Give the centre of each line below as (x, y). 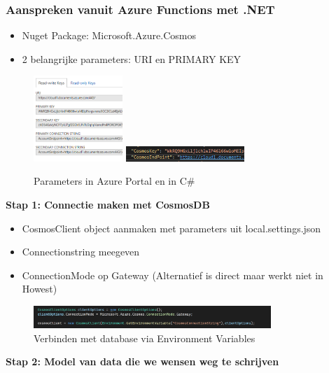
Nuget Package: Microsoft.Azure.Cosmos (109, 35)
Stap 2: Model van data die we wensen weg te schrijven (142, 361)
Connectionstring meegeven (81, 252)
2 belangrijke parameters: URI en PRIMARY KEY (132, 58)
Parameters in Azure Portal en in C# (114, 181)
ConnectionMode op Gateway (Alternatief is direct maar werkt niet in (173, 275)
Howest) (40, 289)
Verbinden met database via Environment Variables (145, 338)
